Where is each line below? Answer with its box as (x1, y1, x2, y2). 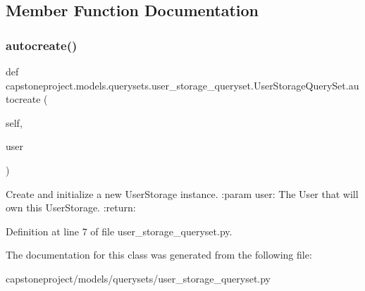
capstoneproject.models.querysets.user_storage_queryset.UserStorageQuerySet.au (6, 78, 359, 92)
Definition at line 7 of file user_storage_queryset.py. (6, 223, 233, 238)
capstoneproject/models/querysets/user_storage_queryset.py (6, 271, 271, 285)
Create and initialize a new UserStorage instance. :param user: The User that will (6, 186, 359, 201)
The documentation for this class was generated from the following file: (6, 247, 312, 262)
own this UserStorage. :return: (6, 200, 136, 215)
